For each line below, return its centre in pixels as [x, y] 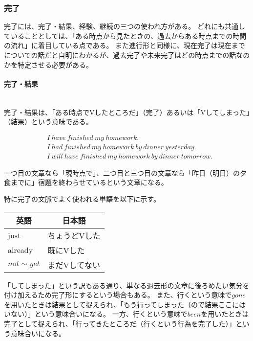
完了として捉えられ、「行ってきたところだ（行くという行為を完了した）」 [120, 324]
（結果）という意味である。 [48, 122]
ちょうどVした [74, 235]
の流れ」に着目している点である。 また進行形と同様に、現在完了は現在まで [125, 45]
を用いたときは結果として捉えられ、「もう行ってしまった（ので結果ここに [122, 304]
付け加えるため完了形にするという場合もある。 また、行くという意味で [118, 295]
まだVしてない [74, 265]
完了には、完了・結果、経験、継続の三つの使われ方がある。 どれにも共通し [125, 26]
